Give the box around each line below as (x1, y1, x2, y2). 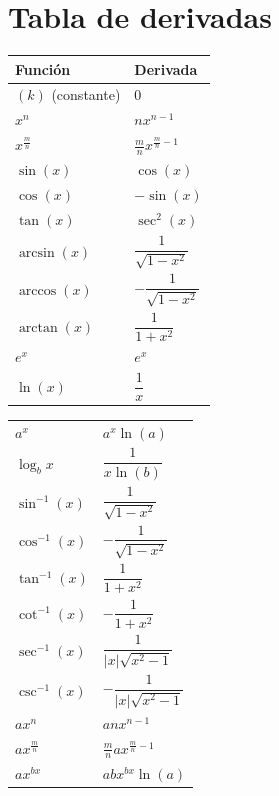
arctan (18, 321, 58, 336)
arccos (18, 284, 57, 299)
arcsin (18, 245, 55, 260)
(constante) (51, 84, 121, 105)
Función (15, 58, 71, 79)
